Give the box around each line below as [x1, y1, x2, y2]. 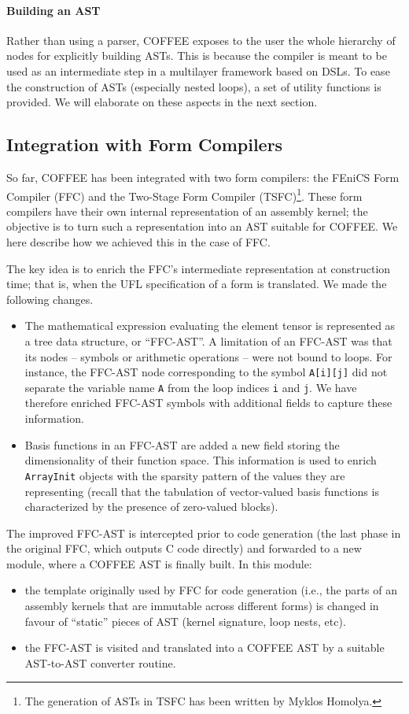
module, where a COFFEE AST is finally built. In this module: [6, 555, 312, 572]
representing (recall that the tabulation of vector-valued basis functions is [24, 483, 379, 499]
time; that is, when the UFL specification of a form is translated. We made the [6, 276, 387, 292]
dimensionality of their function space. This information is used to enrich [24, 452, 377, 468]
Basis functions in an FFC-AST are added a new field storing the [24, 436, 340, 453]
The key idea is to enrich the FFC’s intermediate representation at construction [6, 260, 391, 276]
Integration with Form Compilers [6, 132, 283, 157]
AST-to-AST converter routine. [24, 654, 176, 671]
